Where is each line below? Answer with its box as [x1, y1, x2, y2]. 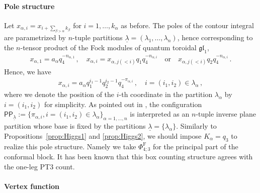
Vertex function [4, 180, 60, 191]
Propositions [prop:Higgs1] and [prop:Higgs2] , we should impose [4, 130, 202, 141]
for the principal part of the [153, 141, 238, 151]
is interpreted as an [130, 109, 190, 119]
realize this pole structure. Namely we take [4, 141, 136, 151]
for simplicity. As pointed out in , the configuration [44, 99, 202, 109]
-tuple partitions [72, 32, 123, 43]
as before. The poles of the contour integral [121, 20, 254, 30]
